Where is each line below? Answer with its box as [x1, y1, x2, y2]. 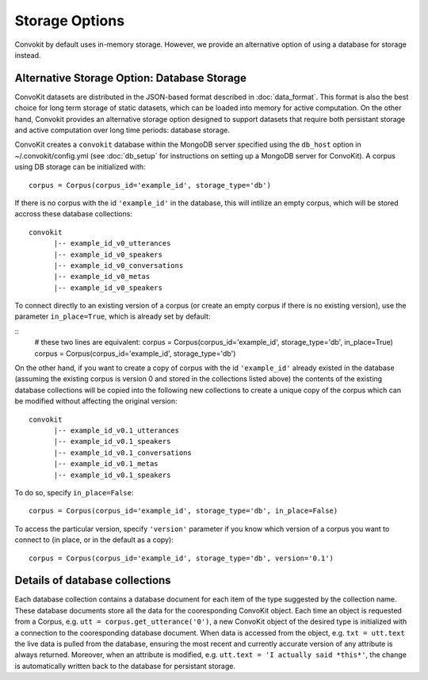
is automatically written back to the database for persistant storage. [14, 661, 236, 670]
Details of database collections [14, 574, 171, 587]
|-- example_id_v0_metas [53, 272, 151, 281]
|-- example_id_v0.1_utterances [53, 426, 180, 435]
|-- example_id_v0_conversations [53, 261, 184, 269]
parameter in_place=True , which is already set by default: [14, 311, 211, 321]
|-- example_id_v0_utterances [53, 239, 171, 248]
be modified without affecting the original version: [14, 396, 178, 406]
